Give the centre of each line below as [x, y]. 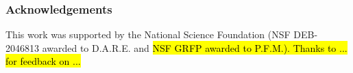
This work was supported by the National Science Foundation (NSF [148, 34]
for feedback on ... [43, 61]
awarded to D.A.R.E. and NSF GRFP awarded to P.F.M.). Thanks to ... [195, 47]
